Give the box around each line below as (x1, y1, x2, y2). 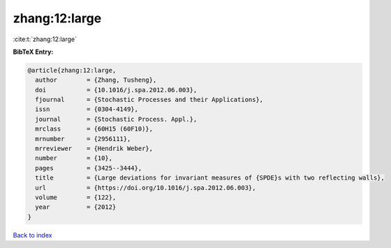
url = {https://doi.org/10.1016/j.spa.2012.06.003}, (35, 184, 256, 191)
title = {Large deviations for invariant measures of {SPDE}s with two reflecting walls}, (35, 174, 385, 182)
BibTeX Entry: (13, 48, 54, 56)
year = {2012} (35, 203, 117, 211)
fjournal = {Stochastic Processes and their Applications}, (35, 96, 264, 104)
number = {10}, (35, 154, 113, 162)
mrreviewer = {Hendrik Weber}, (35, 145, 154, 153)
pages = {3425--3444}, (35, 164, 142, 172)
